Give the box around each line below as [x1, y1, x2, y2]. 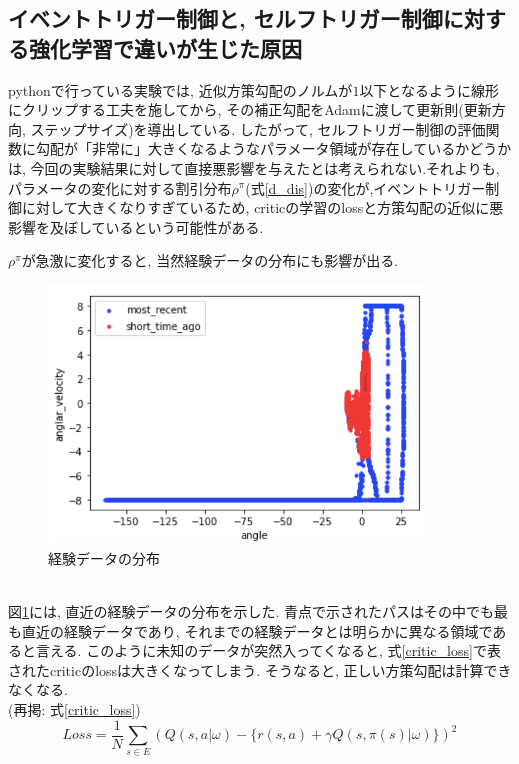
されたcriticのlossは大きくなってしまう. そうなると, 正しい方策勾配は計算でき [8, 659, 512, 680]
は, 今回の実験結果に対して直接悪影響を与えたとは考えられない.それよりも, [8, 157, 500, 178]
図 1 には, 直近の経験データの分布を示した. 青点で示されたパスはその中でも [8, 601, 495, 622]
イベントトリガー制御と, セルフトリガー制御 [8, 3, 443, 34]
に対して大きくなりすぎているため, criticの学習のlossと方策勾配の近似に [21, 197, 490, 218]
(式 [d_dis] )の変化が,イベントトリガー [245, 177, 486, 198]
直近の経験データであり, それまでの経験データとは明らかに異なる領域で [21, 620, 493, 641]
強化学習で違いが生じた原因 [28, 32, 302, 63]
